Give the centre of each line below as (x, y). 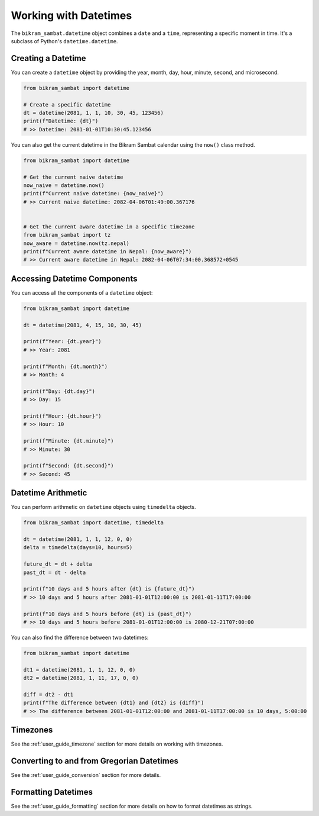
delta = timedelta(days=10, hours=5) (78, 548)
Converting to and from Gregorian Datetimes (95, 761)
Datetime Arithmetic (49, 493)
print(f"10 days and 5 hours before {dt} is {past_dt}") (108, 614)
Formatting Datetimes (52, 792)
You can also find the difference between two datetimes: (80, 637)
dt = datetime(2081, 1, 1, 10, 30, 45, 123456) (93, 113)
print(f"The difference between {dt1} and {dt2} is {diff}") (114, 703)
